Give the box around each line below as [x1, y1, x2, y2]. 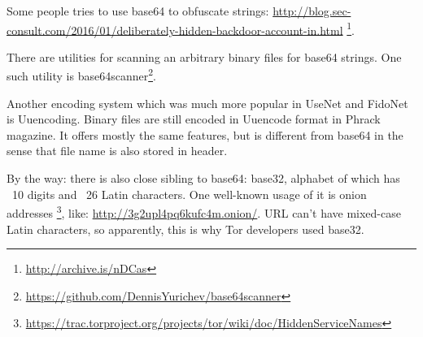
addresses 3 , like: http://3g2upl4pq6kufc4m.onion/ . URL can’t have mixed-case [7, 202, 401, 221]
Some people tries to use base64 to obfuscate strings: [7, 2, 269, 19]
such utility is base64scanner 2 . [7, 65, 156, 84]
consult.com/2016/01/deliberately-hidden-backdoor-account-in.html [7, 21, 343, 38]
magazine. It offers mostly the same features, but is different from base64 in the [7, 126, 403, 143]
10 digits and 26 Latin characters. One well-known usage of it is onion [11, 185, 367, 202]
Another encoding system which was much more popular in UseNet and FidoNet [7, 94, 408, 111]
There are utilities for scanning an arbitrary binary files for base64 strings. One [7, 48, 402, 65]
